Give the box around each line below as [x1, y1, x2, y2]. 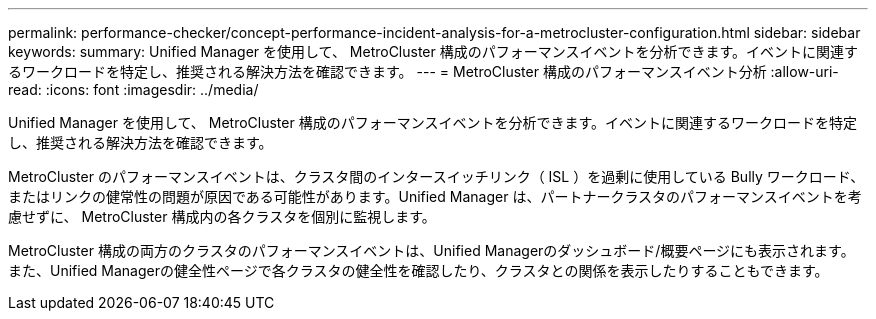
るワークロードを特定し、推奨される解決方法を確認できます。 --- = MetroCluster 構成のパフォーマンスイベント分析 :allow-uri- [8, 63, 839, 80]
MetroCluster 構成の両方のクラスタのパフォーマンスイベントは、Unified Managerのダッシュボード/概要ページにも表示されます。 [8, 242, 855, 259]
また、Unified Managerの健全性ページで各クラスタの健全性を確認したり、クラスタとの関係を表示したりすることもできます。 [8, 262, 829, 279]
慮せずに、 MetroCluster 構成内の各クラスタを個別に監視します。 [8, 208, 436, 225]
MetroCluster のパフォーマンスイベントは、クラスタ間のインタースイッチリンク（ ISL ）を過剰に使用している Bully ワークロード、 [8, 168, 865, 185]
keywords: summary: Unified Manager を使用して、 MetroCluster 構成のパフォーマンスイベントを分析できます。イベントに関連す [8, 43, 859, 60]
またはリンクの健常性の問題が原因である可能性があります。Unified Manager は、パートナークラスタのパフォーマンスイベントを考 [8, 188, 862, 205]
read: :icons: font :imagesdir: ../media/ [8, 81, 259, 98]
